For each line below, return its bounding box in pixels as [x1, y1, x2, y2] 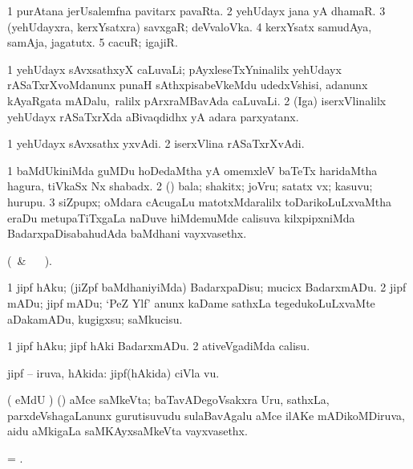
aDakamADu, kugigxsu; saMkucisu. [7, 310, 183, 327]
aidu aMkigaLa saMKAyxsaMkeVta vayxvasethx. [7, 422, 248, 439]
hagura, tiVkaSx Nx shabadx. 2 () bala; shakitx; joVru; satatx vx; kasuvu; [7, 177, 373, 194]
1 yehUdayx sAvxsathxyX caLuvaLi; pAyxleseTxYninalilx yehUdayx [7, 60, 342, 77]
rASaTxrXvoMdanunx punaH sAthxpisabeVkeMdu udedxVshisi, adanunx [7, 76, 368, 93]
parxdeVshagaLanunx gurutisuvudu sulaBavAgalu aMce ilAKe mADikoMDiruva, [7, 406, 405, 423]
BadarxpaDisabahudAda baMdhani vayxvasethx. [7, 225, 247, 242]
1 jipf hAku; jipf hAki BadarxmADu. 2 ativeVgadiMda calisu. [7, 337, 310, 354]
